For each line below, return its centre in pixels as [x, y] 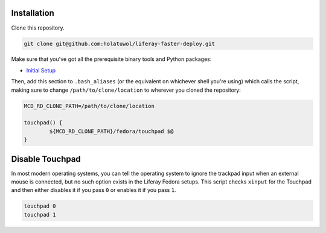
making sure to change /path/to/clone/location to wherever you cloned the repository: [126, 90]
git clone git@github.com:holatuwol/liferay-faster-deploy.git [120, 43]
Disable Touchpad [46, 159]
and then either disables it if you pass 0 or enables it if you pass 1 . [94, 190]
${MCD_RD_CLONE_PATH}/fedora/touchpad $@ [111, 131]
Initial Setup [41, 70]
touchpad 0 [40, 206]
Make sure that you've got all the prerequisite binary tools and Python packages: [111, 59]
